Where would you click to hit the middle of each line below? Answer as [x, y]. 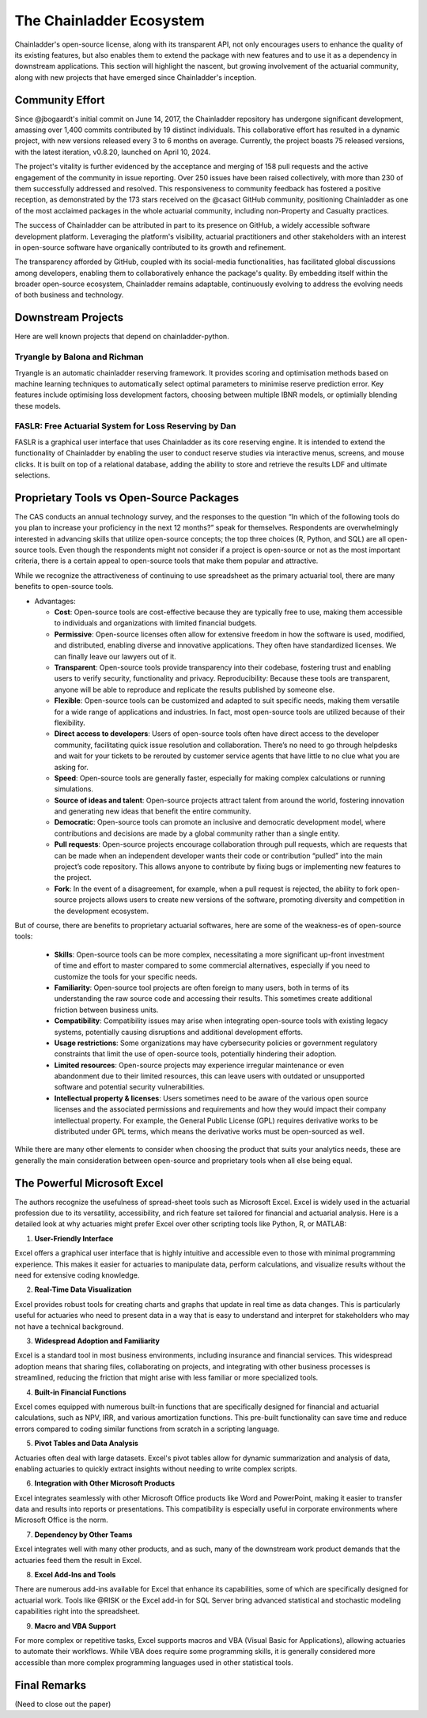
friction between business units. [106, 1010]
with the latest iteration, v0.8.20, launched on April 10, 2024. [113, 152]
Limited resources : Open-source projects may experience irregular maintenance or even [199, 1065]
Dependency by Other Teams [83, 1535]
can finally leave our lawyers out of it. [115, 656]
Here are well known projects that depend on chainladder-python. [122, 337]
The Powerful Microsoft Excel [89, 1183]
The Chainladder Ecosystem [110, 21]
